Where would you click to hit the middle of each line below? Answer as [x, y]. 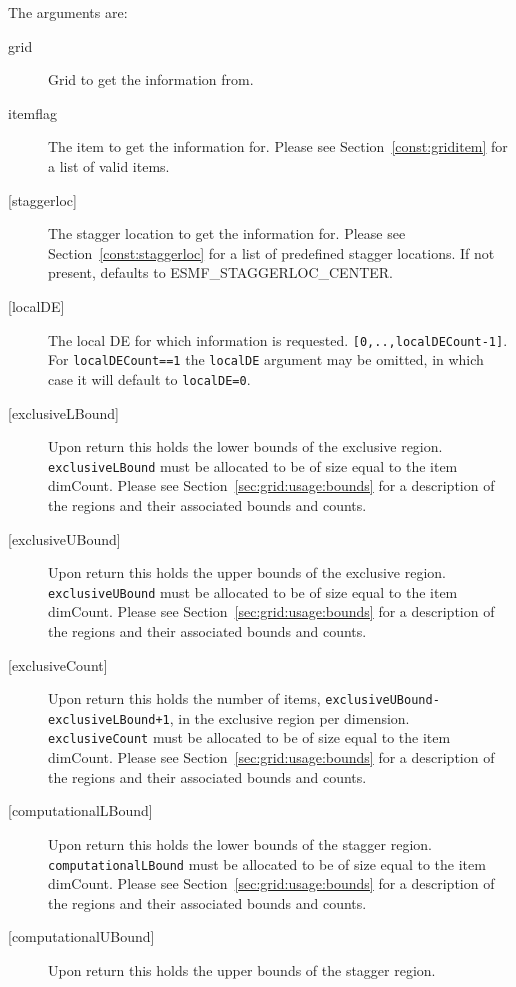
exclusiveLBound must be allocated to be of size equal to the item [253, 465]
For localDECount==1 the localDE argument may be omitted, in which [266, 359]
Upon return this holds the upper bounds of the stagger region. [242, 969]
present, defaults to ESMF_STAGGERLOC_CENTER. [220, 272]
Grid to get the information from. [151, 79]
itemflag [32, 112]
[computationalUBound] [81, 936]
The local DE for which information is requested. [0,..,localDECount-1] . [278, 339]
